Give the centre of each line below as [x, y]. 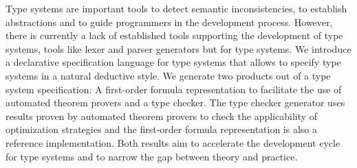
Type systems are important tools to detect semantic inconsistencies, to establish [176, 8]
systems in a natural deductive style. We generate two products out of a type [168, 75]
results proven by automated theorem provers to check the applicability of [162, 116]
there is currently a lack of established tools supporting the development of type [174, 35]
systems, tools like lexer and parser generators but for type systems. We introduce [178, 48]
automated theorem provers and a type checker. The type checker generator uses [175, 103]
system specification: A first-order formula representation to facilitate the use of [174, 89]
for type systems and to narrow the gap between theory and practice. [152, 156]
